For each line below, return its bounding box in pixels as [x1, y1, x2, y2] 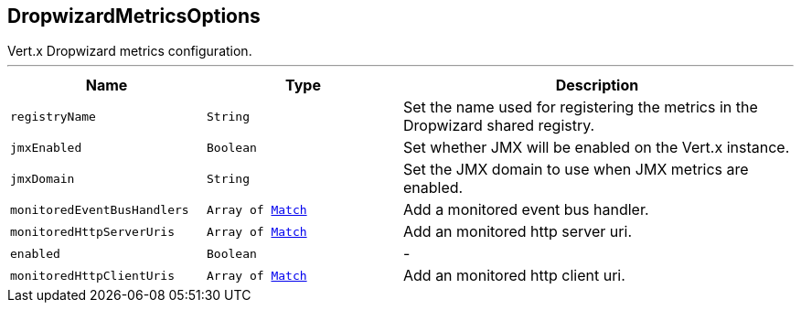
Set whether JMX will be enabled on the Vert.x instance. [403, 138, 790, 157]
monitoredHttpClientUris [10, 268, 176, 283]
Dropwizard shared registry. [403, 116, 595, 135]
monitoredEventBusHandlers [10, 202, 189, 217]
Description [555, 76, 639, 95]
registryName [10, 109, 96, 123]
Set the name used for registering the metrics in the [403, 98, 758, 117]
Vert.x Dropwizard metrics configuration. [7, 43, 252, 59]
